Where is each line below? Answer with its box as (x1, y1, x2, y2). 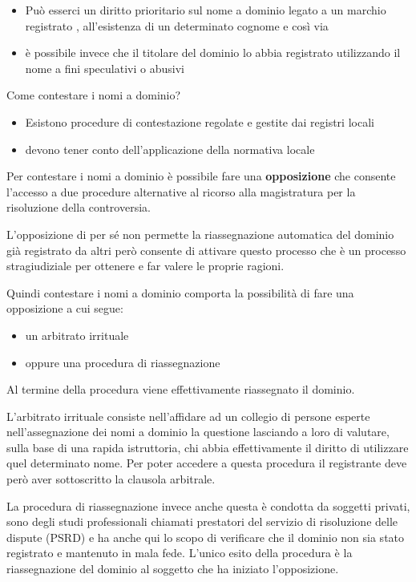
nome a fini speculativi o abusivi (25, 59, 184, 76)
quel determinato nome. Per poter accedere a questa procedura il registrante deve (6, 455, 407, 471)
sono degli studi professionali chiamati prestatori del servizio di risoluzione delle (6, 513, 398, 530)
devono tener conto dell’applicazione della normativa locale (25, 140, 315, 157)
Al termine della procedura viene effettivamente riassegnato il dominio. (6, 381, 355, 398)
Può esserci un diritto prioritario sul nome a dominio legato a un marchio (25, 2, 386, 18)
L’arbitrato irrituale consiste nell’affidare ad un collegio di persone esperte (6, 407, 370, 424)
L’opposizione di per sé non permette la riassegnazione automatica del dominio (6, 225, 394, 242)
